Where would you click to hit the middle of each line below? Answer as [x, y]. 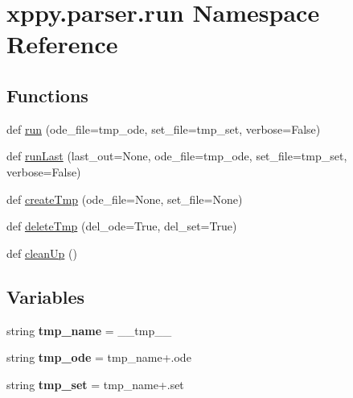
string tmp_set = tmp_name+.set [95, 384]
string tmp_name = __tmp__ [89, 330]
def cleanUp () [42, 253]
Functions [47, 95]
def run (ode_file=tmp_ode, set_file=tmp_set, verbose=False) [164, 129]
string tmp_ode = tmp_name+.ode [99, 357]
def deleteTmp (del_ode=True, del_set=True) [122, 226]
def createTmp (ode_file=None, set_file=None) [125, 199]
